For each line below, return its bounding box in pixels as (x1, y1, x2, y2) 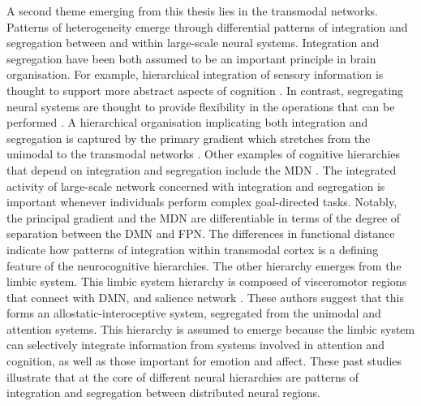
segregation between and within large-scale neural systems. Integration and (6, 34, 380, 51)
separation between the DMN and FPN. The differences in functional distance (6, 225, 395, 242)
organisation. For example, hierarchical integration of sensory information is (6, 66, 384, 83)
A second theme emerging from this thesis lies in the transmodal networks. (6, 2, 378, 19)
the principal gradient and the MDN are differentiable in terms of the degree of (6, 209, 401, 226)
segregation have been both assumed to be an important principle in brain (6, 50, 376, 67)
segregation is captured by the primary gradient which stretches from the (6, 129, 371, 146)
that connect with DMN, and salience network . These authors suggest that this (6, 288, 404, 305)
